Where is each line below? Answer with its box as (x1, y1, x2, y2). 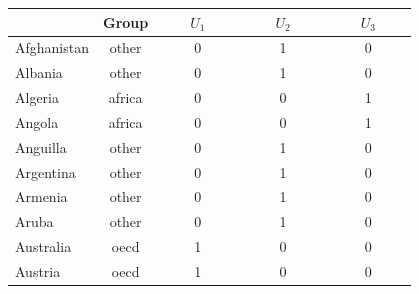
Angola (15, 111, 59, 132)
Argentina (15, 161, 76, 182)
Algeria (15, 87, 59, 108)
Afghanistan (15, 37, 89, 58)
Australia (15, 236, 72, 257)
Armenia (15, 186, 68, 207)
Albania (15, 62, 63, 83)
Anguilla (15, 136, 67, 157)
